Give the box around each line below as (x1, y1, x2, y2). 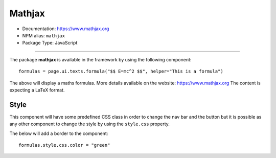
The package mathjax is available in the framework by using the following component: (9, 56, 192, 62)
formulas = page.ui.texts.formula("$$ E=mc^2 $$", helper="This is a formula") (18, 69, 223, 74)
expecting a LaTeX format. (9, 87, 65, 93)
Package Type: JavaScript (22, 40, 78, 46)
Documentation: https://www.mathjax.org (22, 26, 109, 32)
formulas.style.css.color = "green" (18, 142, 110, 148)
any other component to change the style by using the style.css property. (9, 121, 170, 127)
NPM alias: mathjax (22, 32, 65, 38)
